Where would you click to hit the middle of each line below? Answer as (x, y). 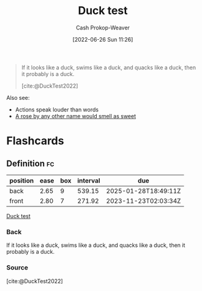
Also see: (18, 97)
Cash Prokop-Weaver (103, 28)
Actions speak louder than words (57, 109)
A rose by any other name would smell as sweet (76, 116)
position (22, 180)
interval (89, 180)
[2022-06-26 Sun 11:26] (103, 39)
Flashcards (35, 141)
